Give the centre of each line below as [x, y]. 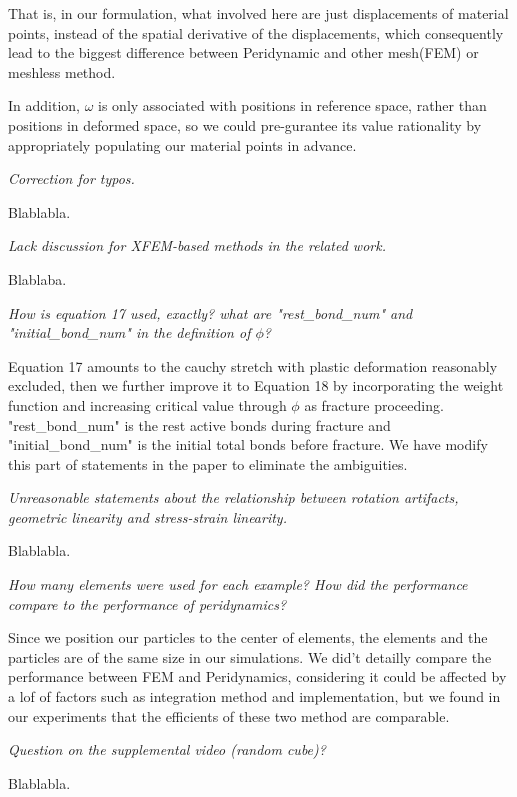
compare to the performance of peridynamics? [147, 603]
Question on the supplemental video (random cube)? [167, 749]
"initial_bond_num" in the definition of [129, 332]
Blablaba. [37, 278]
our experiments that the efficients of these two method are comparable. [229, 715]
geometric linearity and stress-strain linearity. [147, 516]
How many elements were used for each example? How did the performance [238, 584]
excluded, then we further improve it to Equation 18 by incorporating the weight [256, 385]
